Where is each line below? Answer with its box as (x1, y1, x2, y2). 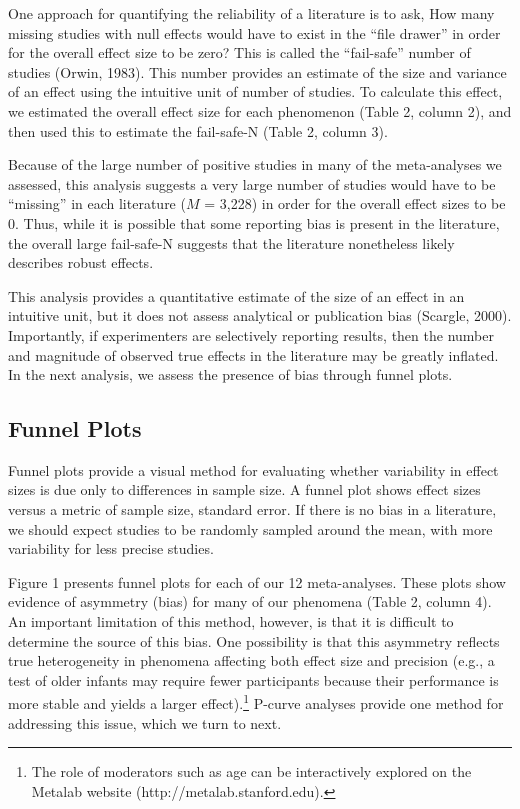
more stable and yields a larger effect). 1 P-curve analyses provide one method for (8, 690, 504, 714)
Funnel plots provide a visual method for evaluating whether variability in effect (8, 459, 499, 480)
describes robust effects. (8, 252, 154, 273)
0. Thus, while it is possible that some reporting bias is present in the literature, (8, 212, 500, 233)
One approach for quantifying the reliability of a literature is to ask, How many (8, 3, 495, 23)
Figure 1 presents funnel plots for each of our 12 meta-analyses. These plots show (8, 571, 506, 592)
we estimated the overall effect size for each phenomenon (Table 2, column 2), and (8, 100, 512, 121)
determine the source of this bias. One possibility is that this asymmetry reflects (8, 630, 500, 651)
